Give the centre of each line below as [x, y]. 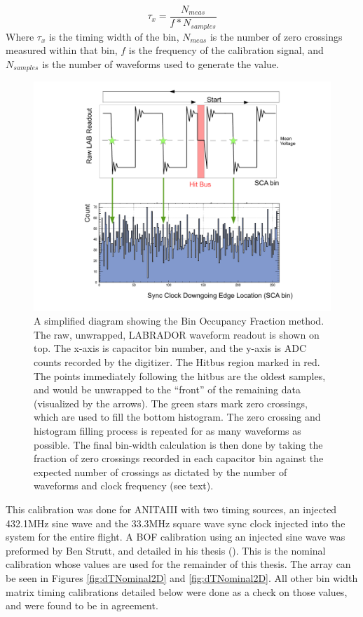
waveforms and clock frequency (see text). [124, 486]
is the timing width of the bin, [114, 36]
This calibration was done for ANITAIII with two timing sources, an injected [171, 509]
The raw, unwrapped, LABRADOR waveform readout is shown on [177, 334]
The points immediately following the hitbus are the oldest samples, [180, 375]
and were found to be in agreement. [82, 605]
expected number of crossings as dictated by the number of [160, 472]
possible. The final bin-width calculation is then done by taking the [178, 444]
